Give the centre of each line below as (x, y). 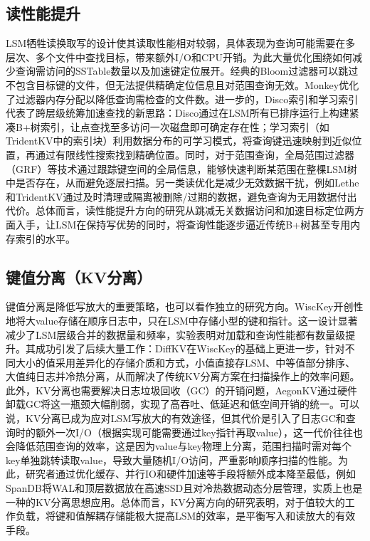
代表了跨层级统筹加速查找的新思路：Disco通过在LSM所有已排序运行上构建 (178, 113)
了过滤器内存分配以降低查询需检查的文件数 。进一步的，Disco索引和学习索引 (182, 99)
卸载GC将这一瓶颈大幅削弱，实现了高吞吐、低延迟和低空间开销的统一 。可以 (183, 404)
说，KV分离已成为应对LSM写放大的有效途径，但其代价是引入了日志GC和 (176, 418)
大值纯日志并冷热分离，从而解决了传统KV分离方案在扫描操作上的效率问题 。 (183, 376)
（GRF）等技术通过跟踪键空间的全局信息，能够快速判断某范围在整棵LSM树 (181, 168)
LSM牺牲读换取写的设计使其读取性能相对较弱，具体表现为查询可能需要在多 (181, 43)
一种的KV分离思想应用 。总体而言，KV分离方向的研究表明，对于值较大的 (175, 501)
